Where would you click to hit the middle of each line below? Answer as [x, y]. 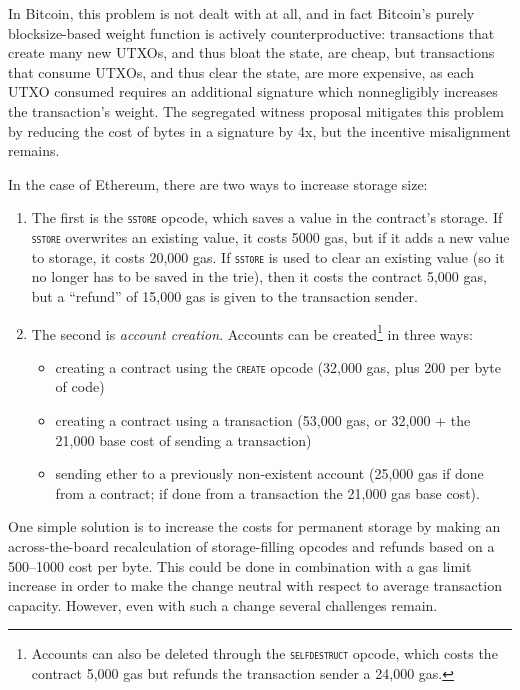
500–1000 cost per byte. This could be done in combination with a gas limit [240, 565]
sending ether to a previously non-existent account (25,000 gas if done [269, 473]
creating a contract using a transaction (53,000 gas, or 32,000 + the [263, 420]
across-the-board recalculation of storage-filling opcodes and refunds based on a [251, 545]
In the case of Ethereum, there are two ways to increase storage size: [218, 183]
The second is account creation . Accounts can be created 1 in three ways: [252, 332]
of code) [80, 386]
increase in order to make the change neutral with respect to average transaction [255, 585]
